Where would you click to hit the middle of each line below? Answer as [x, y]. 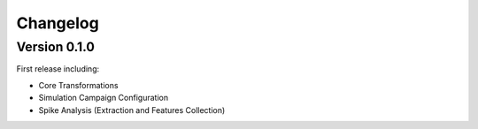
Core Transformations [78, 85]
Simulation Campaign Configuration [103, 98]
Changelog [58, 23]
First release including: [58, 69]
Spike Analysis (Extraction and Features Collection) [132, 110]
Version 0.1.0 [55, 47]
